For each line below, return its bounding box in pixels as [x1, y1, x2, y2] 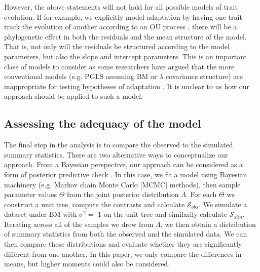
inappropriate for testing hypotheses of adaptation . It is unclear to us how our [4, 81, 250, 91]
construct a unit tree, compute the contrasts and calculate [4, 199, 185, 209]
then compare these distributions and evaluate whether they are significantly [4, 239, 242, 249]
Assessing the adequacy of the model [4, 115, 201, 131]
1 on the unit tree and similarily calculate [98, 209, 227, 219]
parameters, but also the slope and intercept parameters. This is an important [4, 51, 247, 61]
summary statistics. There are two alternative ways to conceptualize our [4, 149, 228, 160]
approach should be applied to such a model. [4, 91, 143, 101]
